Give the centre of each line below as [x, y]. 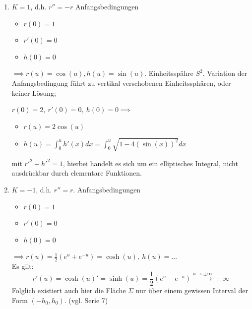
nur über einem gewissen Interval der [192, 290]
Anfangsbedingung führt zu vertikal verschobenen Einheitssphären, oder [121, 83]
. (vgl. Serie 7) [86, 300]
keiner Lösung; [34, 93]
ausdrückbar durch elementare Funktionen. [77, 173]
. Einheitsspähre [169, 73]
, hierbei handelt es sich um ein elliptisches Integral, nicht [150, 163]
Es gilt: [23, 266]
